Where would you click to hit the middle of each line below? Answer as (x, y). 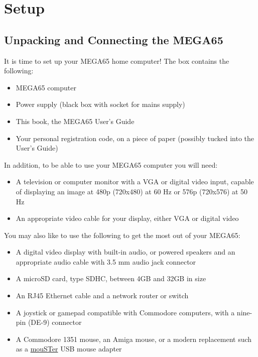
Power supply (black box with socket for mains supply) (100, 104)
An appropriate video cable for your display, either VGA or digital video (127, 218)
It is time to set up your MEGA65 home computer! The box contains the (117, 61)
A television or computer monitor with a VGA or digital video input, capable (135, 182)
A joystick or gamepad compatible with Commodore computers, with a (125, 312)
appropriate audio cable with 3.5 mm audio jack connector (106, 261)
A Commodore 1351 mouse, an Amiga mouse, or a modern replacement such (134, 339)
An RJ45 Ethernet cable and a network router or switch (102, 295)
